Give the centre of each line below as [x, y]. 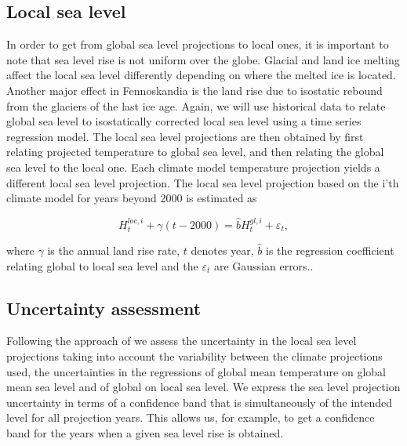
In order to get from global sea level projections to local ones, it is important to [198, 44]
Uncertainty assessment [104, 308]
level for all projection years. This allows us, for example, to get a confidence [191, 417]
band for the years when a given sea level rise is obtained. [145, 432]
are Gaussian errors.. [263, 265]
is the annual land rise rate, [114, 250]
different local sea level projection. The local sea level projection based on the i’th [203, 182]
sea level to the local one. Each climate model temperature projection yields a [193, 167]
